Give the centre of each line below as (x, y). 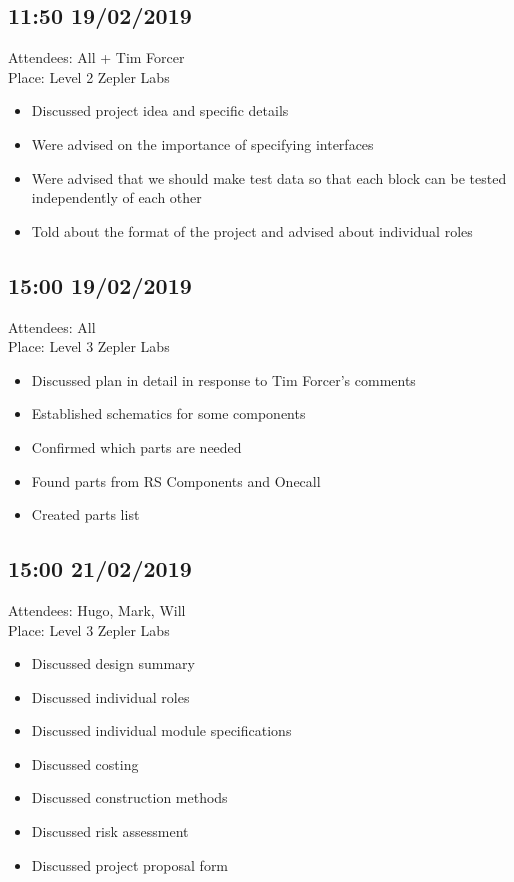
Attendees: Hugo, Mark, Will (97, 609)
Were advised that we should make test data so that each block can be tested (269, 177)
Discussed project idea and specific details (160, 110)
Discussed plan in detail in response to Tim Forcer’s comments (223, 379)
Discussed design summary (113, 663)
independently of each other (116, 197)
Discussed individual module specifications (161, 730)
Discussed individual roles (110, 696)
